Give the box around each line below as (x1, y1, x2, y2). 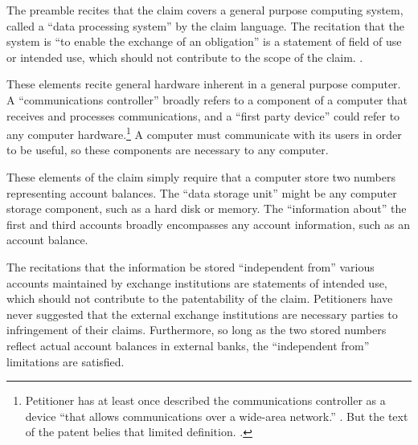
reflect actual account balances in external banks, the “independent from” (6, 337, 370, 353)
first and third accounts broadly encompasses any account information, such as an (6, 215, 410, 232)
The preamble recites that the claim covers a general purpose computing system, (6, 2, 404, 18)
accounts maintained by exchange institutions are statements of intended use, (6, 274, 387, 291)
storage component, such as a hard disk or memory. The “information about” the (6, 200, 407, 217)
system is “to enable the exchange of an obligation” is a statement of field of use (6, 33, 402, 50)
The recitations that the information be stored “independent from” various (6, 258, 375, 275)
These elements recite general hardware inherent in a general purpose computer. (6, 76, 401, 92)
